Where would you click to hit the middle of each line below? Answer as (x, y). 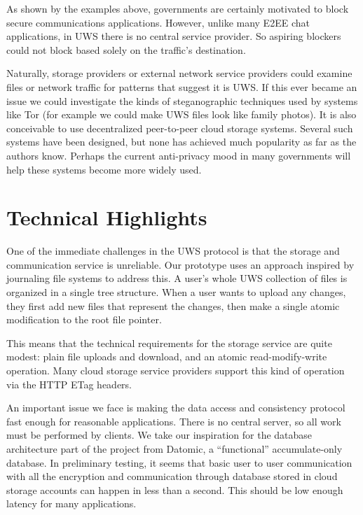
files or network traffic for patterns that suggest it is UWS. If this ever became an (182, 86)
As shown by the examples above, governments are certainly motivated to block (178, 8)
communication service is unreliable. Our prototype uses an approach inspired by (180, 264)
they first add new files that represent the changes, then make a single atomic (173, 305)
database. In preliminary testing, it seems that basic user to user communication (179, 462)
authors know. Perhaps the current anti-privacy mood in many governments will (179, 155)
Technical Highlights (107, 217)
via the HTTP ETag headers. (69, 384)
